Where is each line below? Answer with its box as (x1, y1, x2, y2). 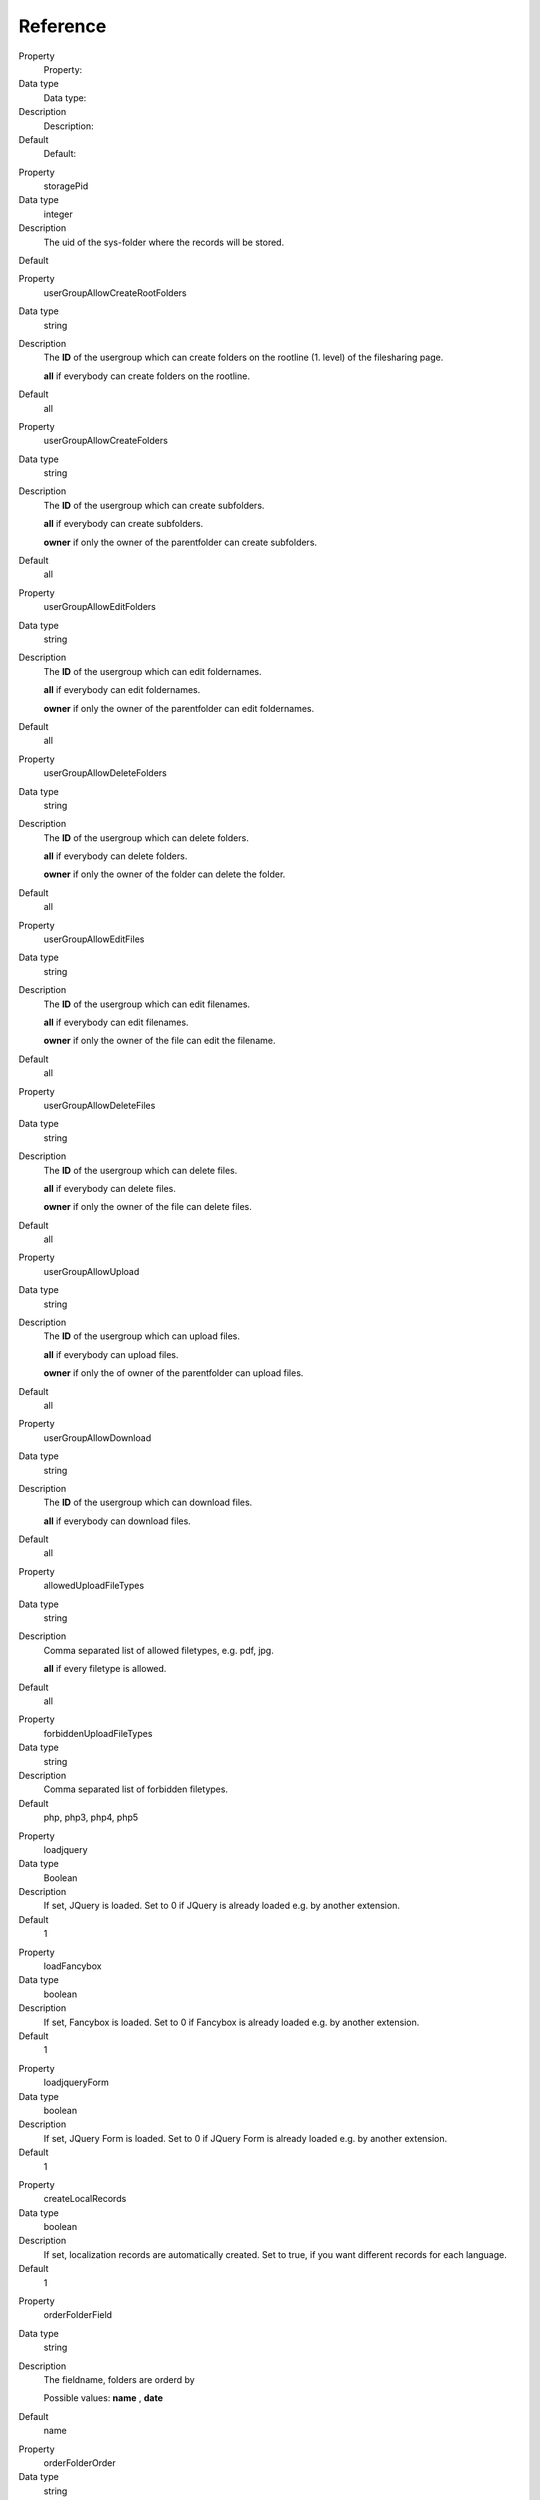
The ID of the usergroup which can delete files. (43, 1164, 238, 1176)
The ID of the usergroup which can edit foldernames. (43, 665, 262, 677)
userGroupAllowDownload (43, 1431, 152, 1444)
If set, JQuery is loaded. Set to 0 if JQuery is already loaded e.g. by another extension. (43, 1900, 400, 1912)
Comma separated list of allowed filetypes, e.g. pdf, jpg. (43, 1644, 274, 1656)
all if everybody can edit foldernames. (43, 684, 201, 696)
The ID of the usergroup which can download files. (43, 1496, 253, 1509)
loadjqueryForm (43, 2076, 110, 2089)
